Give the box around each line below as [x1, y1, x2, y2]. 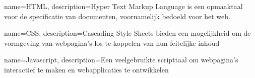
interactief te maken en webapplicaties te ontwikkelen [4, 64, 169, 74]
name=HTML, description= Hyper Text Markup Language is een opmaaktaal [4, 1, 243, 11]
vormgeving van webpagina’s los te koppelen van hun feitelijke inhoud [4, 37, 220, 48]
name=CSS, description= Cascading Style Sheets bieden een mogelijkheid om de [4, 28, 251, 38]
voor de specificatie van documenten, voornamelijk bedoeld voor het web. [4, 11, 230, 21]
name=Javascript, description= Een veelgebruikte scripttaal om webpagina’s [4, 54, 238, 65]
